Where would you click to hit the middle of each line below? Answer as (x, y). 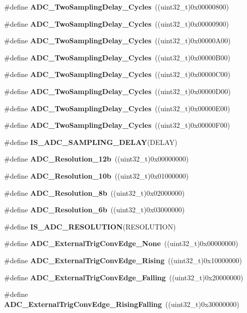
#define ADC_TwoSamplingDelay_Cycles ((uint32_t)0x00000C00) (117, 74)
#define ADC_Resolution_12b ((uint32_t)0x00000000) (97, 159)
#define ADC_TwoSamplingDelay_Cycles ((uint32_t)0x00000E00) (117, 108)
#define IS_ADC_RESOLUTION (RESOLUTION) (90, 226)
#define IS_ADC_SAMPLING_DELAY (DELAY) (91, 142)
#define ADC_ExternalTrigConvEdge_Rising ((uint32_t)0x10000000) (123, 260)
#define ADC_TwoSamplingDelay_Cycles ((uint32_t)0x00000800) (116, 7)
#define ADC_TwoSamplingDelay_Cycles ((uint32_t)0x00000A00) (117, 41)
